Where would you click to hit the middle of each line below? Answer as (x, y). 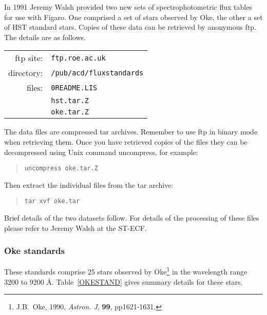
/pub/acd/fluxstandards (97, 73)
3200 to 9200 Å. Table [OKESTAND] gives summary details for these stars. (123, 281)
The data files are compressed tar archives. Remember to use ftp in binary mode (131, 132)
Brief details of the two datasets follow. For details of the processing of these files (132, 218)
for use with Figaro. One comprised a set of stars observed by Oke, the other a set (133, 17)
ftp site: (29, 58)
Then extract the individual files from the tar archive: (89, 184)
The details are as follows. (45, 37)
